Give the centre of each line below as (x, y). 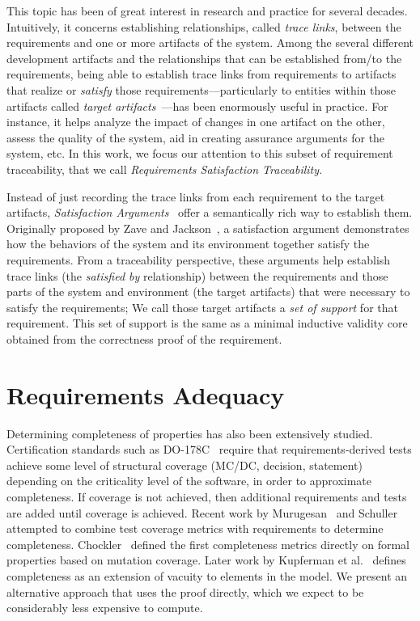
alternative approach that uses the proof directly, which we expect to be (185, 591)
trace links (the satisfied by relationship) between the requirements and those (197, 275)
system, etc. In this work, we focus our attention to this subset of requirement (200, 153)
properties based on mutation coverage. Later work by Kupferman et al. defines (206, 560)
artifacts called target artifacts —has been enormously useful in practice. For (197, 106)
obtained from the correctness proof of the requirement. (144, 338)
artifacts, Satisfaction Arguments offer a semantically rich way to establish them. (210, 212)
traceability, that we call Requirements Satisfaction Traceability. (165, 169)
